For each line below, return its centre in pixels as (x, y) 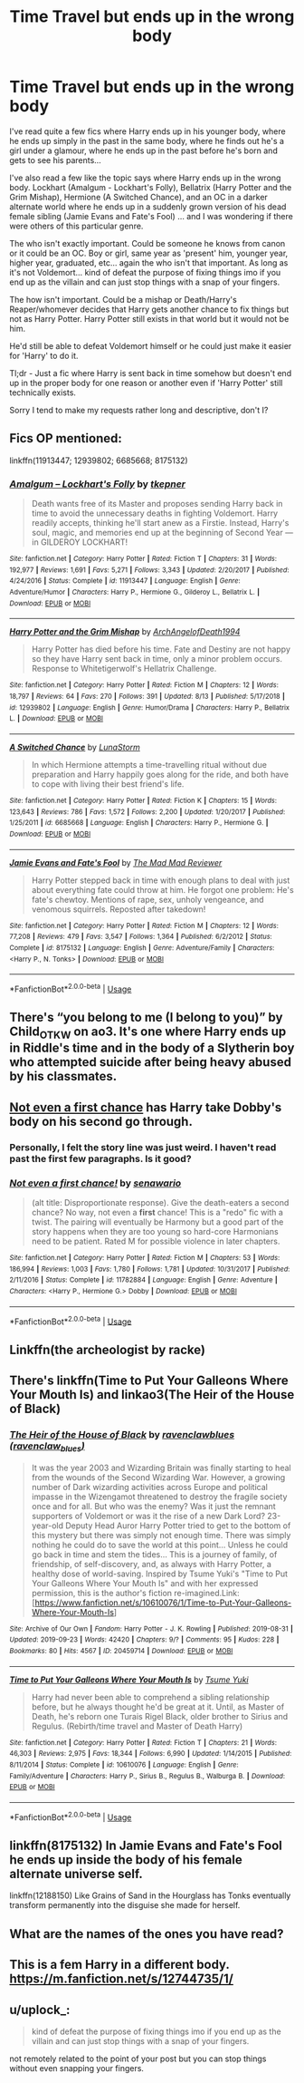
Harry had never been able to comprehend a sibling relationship (150, 1697)
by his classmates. (63, 1076)
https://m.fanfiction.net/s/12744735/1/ (121, 1979)
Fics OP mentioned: (66, 438)
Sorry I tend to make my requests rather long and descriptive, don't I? (139, 410)
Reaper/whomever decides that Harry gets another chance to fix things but (149, 309)
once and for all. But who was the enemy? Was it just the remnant (153, 1506)
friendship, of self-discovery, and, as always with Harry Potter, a (151, 1564)
